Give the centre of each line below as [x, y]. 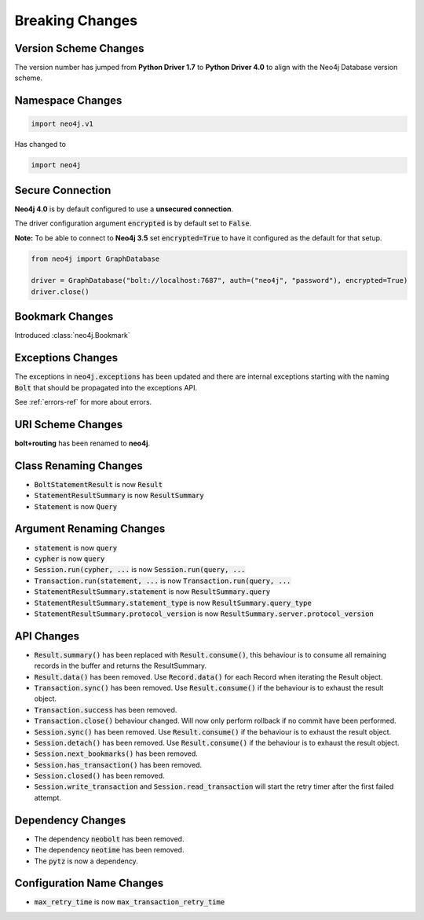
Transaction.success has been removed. [106, 709]
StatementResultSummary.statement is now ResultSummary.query [152, 592]
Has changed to [40, 145]
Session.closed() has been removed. [99, 776]
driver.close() [60, 291]
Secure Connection [63, 190]
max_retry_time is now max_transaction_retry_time [130, 902]
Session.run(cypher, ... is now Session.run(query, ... [140, 570]
